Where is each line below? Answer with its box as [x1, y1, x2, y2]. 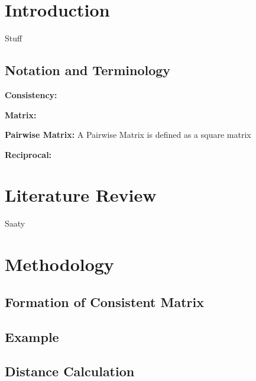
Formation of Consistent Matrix [5, 292, 204, 311]
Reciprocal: [5, 148, 52, 160]
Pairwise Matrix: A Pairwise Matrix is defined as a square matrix [5, 128, 251, 141]
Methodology [5, 252, 114, 276]
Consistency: [5, 88, 57, 101]
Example [5, 327, 59, 346]
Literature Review [5, 183, 157, 207]
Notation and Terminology [5, 61, 171, 79]
